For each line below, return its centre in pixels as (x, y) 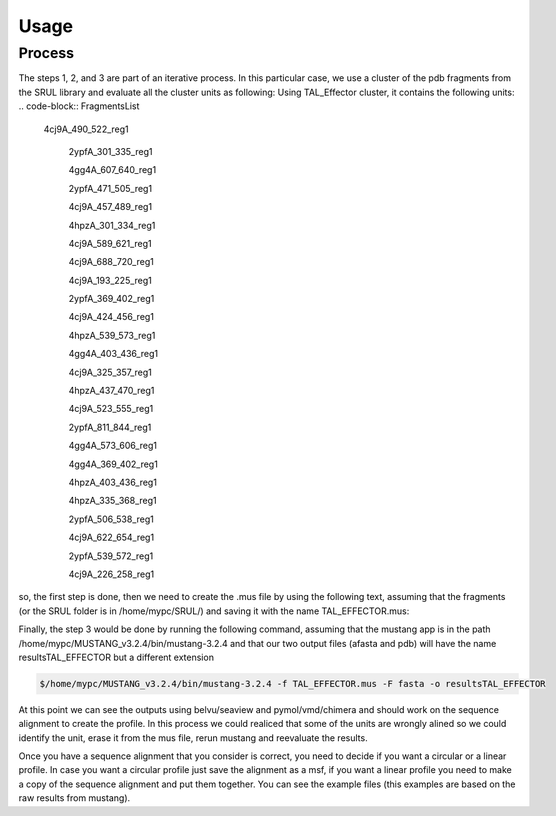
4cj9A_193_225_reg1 (110, 280)
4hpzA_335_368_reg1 (112, 501)
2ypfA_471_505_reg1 (110, 188)
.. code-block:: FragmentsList (79, 106)
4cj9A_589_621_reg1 (110, 243)
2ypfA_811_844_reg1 (110, 427)
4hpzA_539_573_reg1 (112, 335)
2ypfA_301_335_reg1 (110, 151)
